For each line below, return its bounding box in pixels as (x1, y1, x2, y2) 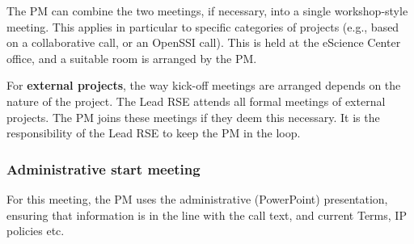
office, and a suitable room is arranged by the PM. (6, 49, 257, 66)
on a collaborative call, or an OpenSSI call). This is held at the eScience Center (6, 34, 401, 51)
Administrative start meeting (6, 158, 201, 179)
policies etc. (6, 222, 65, 239)
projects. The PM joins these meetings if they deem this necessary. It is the (6, 108, 380, 125)
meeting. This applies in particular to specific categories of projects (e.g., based (6, 18, 399, 35)
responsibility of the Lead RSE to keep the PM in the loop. (6, 124, 301, 141)
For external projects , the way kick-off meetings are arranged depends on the (6, 77, 401, 94)
